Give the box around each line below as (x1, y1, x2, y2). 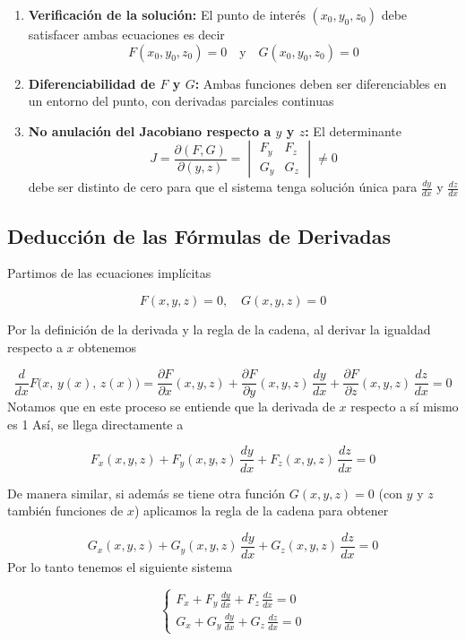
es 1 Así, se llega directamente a (7, 414, 184, 433)
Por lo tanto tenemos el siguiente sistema (7, 557, 233, 576)
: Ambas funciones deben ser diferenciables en (194, 74, 447, 92)
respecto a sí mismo (350, 397, 459, 416)
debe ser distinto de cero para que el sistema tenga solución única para (28, 178, 418, 196)
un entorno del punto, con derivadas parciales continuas (28, 91, 334, 110)
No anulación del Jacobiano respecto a (28, 121, 272, 140)
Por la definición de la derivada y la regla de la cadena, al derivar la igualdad (7, 320, 431, 338)
